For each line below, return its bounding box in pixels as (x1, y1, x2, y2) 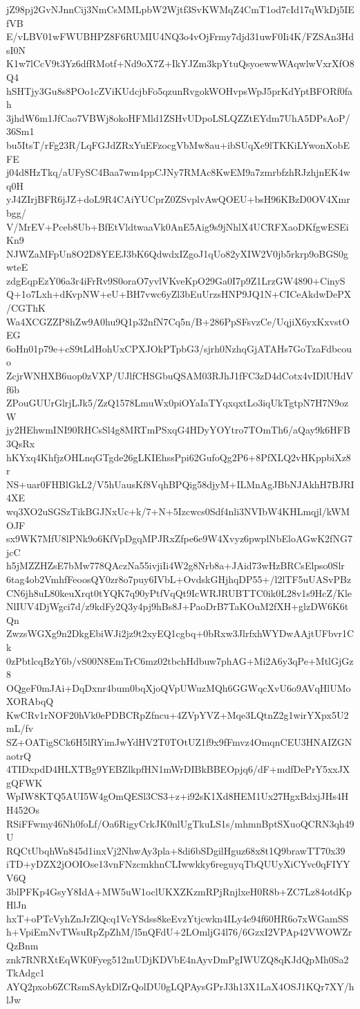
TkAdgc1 (6, 965, 45, 980)
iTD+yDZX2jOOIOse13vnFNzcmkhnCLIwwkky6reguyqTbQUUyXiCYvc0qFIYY (6, 857, 350, 871)
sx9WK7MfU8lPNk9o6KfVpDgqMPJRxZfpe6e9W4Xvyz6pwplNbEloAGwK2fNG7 (6, 531, 352, 546)
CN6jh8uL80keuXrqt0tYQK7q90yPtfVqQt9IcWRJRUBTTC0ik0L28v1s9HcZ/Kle (6, 585, 352, 600)
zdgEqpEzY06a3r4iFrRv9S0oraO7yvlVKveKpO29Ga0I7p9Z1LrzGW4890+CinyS (6, 273, 345, 287)
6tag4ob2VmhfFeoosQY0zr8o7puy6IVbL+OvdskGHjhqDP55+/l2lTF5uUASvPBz (6, 571, 352, 586)
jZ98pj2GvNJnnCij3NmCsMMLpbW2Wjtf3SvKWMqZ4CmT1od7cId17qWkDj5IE (6, 2, 354, 16)
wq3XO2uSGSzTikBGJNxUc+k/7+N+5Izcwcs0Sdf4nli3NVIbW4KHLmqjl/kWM (6, 503, 350, 518)
